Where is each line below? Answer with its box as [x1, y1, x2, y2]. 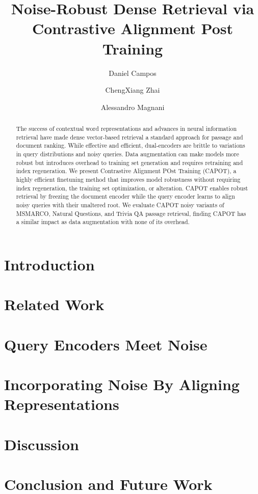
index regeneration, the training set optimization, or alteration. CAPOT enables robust [16, 183, 248, 192]
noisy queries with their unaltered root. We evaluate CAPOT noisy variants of [16, 200, 224, 209]
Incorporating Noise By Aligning [4, 374, 240, 395]
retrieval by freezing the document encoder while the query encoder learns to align [16, 192, 235, 201]
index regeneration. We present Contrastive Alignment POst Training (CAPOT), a [16, 167, 237, 175]
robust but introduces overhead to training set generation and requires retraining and [16, 158, 243, 167]
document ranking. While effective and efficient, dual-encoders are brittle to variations [16, 141, 245, 150]
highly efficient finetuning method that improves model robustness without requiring [16, 175, 241, 184]
